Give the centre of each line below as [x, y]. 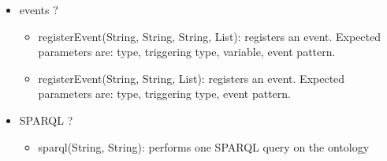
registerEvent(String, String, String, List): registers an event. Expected [210, 36]
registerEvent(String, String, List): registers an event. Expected [192, 78]
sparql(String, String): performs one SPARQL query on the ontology [204, 146]
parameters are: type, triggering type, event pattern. [164, 94]
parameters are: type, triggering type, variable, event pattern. [187, 52]
